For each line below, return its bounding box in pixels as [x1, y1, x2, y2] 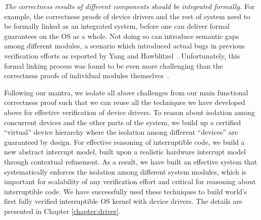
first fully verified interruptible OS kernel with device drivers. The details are [4, 196, 242, 206]
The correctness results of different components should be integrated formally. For [4, 1, 255, 11]
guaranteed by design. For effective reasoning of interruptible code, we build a [4, 136, 245, 147]
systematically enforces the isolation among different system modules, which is [4, 166, 246, 177]
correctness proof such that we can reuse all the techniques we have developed [4, 97, 245, 107]
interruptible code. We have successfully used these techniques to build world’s [4, 186, 247, 196]
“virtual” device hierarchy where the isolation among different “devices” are [4, 127, 238, 137]
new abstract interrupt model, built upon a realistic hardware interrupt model [4, 146, 246, 157]
